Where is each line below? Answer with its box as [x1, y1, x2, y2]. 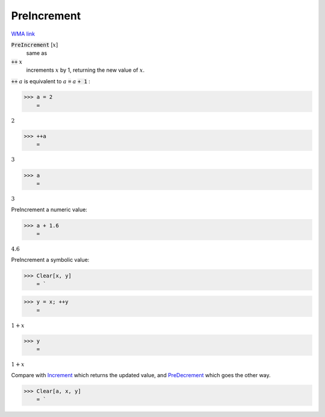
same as [26, 49, 48, 57]
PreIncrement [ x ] [11, 41, 58, 48]
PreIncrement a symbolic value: [11, 256, 90, 263]
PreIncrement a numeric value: [11, 206, 87, 213]
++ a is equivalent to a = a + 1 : [11, 77, 90, 84]
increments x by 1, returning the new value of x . [26, 66, 144, 74]
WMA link [11, 30, 36, 37]
